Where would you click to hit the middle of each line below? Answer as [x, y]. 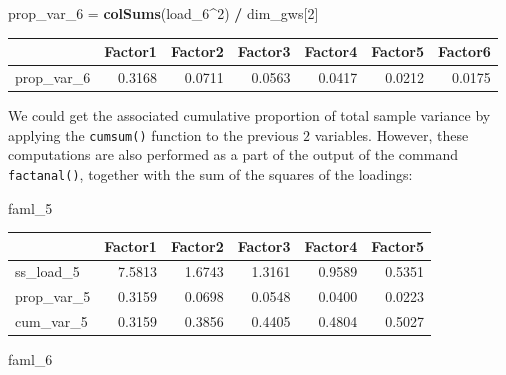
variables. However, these [391, 134]
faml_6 [30, 359]
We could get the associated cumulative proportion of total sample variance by [249, 115]
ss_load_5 [47, 271]
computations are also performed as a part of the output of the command [233, 154]
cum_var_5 [51, 321]
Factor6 [464, 51]
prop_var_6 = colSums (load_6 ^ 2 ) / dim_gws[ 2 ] [163, 13]
